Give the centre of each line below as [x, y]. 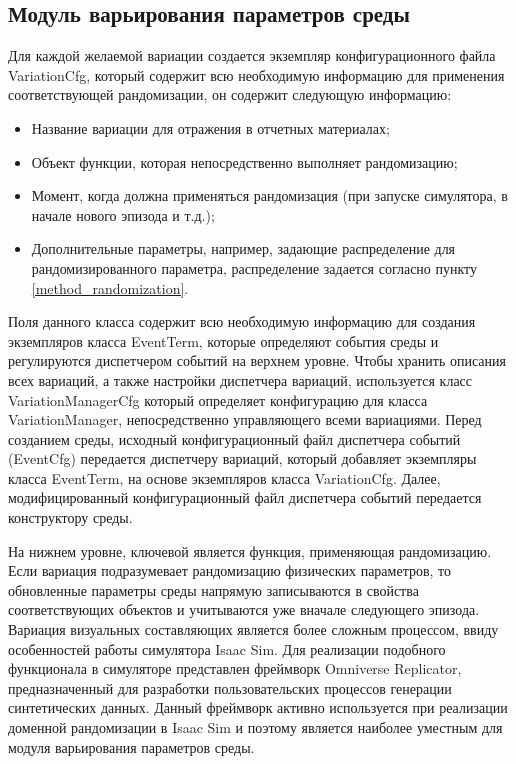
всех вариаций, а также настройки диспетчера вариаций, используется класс [240, 379]
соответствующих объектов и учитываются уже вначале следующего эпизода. [244, 609]
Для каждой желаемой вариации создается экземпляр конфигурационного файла [252, 55]
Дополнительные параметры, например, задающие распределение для [243, 248]
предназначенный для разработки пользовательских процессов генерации [230, 687]
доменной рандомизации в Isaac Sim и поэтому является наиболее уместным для [255, 727]
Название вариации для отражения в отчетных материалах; [210, 127]
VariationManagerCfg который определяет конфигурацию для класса [218, 399]
